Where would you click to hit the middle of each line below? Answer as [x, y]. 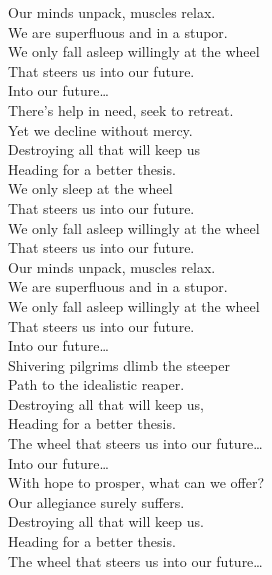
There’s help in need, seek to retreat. [121, 109]
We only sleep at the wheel [90, 188]
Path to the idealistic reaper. [96, 384]
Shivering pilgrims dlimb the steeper [119, 364]
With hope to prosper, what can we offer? [136, 482]
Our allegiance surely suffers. [96, 501]
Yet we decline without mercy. [100, 129]
